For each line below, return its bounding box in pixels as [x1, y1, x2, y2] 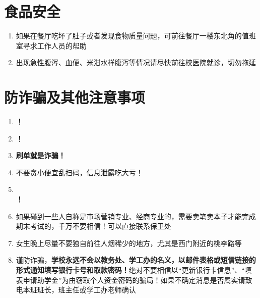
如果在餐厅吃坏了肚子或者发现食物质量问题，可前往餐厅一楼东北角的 [16, 30, 242, 41]
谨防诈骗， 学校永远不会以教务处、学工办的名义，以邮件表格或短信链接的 [16, 255, 256, 265]
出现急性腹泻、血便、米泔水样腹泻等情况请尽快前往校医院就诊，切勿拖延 [16, 57, 256, 68]
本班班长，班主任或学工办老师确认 [23, 284, 136, 295]
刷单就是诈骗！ [16, 150, 66, 161]
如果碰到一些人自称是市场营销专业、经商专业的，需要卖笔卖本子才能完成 [16, 211, 256, 221]
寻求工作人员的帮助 [23, 40, 87, 51]
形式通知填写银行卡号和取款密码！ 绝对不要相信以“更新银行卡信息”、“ [16, 264, 245, 275]
